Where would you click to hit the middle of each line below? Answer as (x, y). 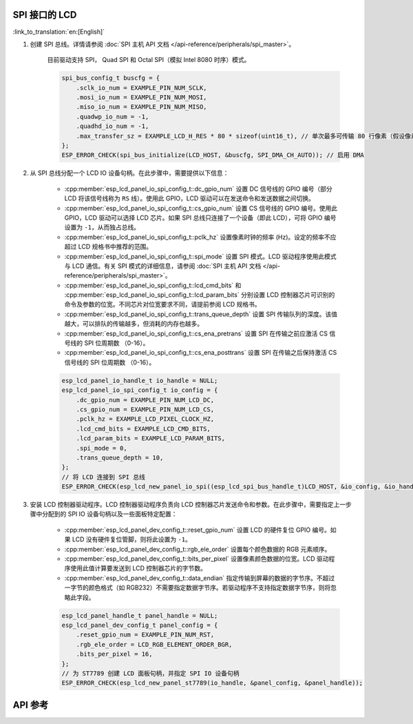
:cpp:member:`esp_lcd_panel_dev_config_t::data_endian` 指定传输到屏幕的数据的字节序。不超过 (200, 578)
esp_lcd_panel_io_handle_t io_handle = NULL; (140, 380)
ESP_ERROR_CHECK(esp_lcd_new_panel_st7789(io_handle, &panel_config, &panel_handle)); (212, 683)
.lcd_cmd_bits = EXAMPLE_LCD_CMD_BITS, (144, 428)
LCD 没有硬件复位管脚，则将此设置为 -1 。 (132, 539)
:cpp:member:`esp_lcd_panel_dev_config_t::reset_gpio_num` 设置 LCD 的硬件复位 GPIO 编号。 (197, 530)
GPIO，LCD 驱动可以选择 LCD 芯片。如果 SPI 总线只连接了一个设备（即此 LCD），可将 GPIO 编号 (200, 218)
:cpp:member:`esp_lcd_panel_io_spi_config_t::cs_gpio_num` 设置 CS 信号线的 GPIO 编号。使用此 (201, 208)
